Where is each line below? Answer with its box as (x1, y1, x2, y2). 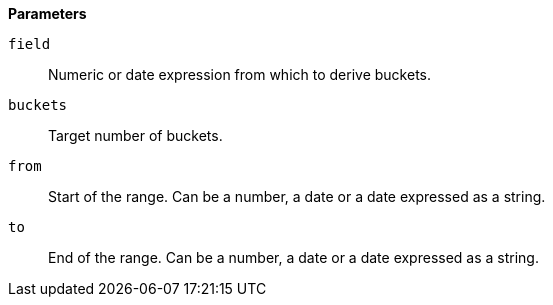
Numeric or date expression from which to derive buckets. (48, 66, 432, 83)
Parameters (8, 5, 87, 22)
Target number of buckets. (48, 127, 223, 144)
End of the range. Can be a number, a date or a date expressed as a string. (48, 249, 539, 266)
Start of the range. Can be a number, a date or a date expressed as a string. (48, 188, 546, 205)
